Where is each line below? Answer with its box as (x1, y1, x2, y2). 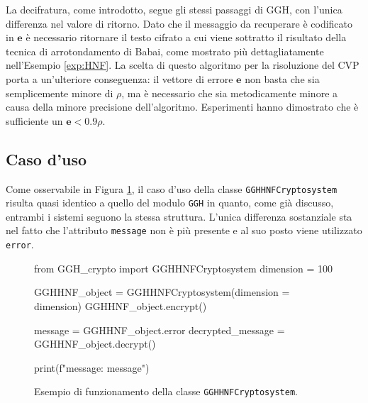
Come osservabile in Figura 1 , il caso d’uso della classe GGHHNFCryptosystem (6, 181, 338, 196)
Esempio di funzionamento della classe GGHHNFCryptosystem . (34, 384, 298, 399)
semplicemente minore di (6, 85, 113, 100)
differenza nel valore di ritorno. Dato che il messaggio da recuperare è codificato (6, 16, 353, 31)
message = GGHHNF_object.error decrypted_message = (34, 322, 285, 337)
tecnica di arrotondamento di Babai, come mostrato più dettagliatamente (6, 43, 324, 58)
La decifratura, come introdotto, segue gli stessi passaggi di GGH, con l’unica (6, 2, 342, 16)
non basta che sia (245, 71, 320, 86)
